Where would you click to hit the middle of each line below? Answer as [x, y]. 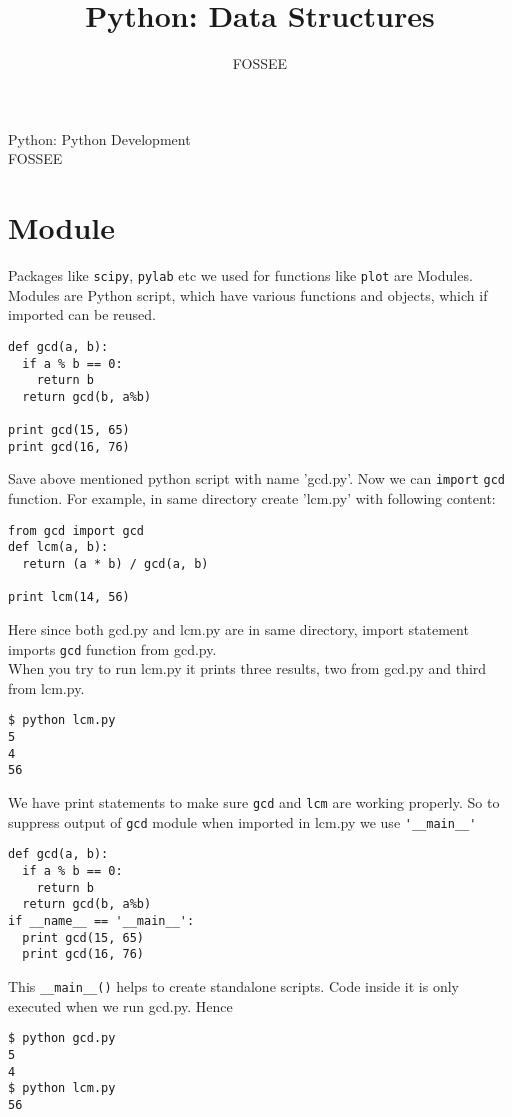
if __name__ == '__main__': [101, 921]
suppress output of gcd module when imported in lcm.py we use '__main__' [242, 821]
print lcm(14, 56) [69, 597]
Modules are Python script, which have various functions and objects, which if [248, 294]
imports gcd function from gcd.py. [112, 648]
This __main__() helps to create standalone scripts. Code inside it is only [233, 985]
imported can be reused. [82, 314]
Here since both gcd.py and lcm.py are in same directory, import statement [238, 629]
